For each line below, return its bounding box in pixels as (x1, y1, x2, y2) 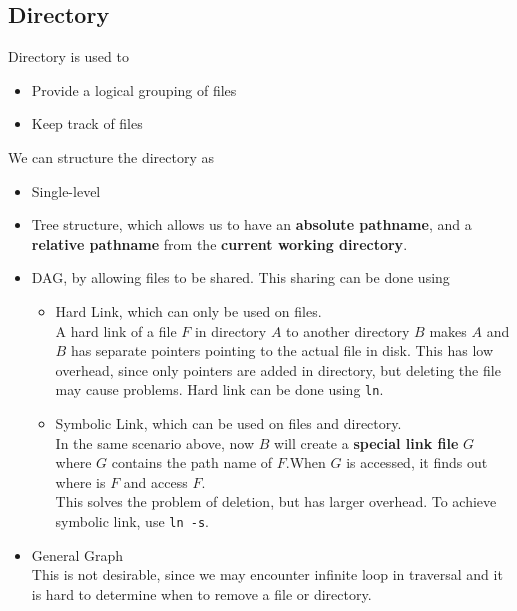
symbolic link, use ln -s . (55, 510, 210, 531)
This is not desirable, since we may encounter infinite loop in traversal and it (31, 564, 503, 585)
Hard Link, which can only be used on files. (55, 300, 322, 321)
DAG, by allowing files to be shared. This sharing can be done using (31, 267, 450, 288)
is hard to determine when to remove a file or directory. (31, 583, 372, 604)
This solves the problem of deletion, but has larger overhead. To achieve (55, 491, 497, 512)
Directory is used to (8, 46, 129, 67)
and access (123, 471, 188, 492)
